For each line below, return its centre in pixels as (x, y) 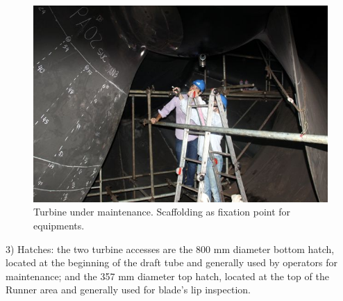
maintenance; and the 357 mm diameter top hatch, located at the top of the (167, 276)
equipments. (59, 226)
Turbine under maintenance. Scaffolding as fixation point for (162, 212)
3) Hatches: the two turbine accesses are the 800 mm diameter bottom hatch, (170, 249)
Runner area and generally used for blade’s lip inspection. (128, 290)
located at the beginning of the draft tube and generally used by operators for (171, 262)
